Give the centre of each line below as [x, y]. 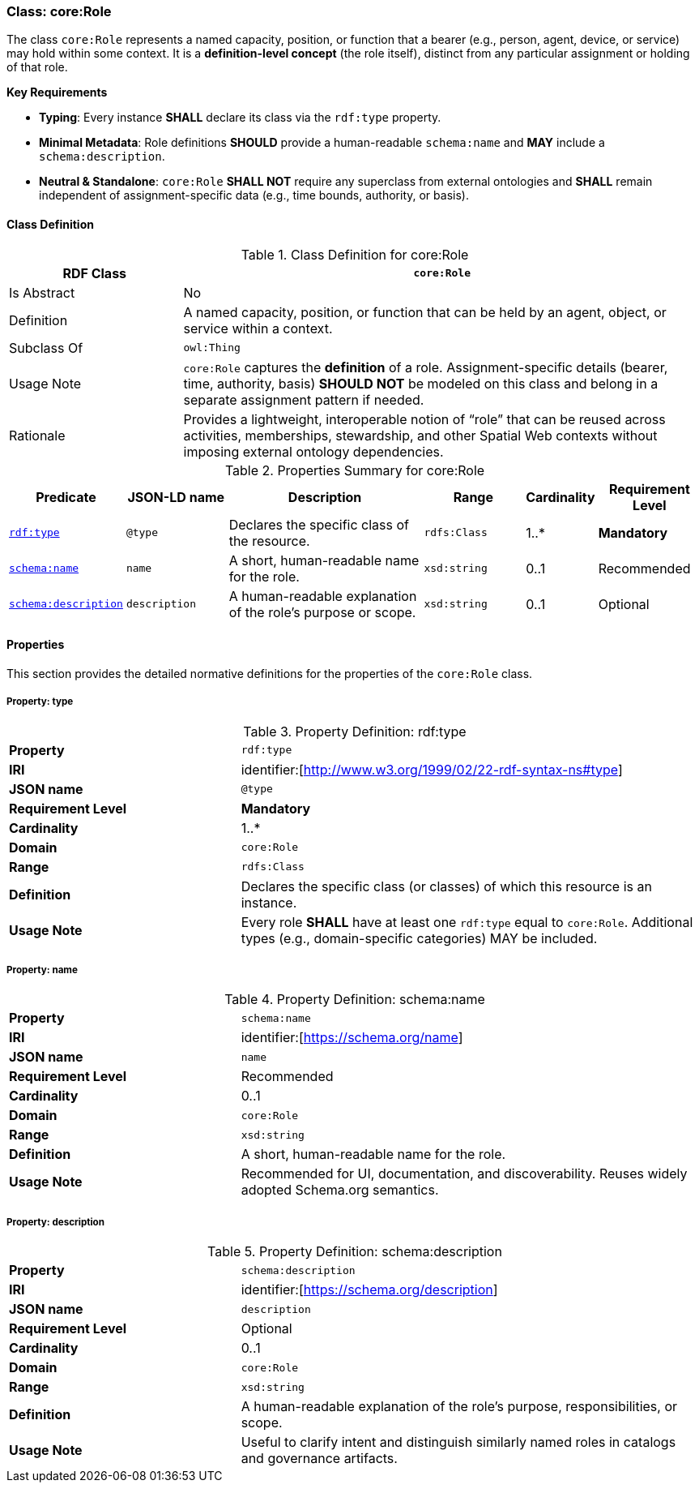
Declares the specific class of [319, 524]
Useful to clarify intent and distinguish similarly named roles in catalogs [458, 1442]
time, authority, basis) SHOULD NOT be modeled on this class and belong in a [421, 383]
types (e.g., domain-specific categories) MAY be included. [419, 938]
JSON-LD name [176, 497]
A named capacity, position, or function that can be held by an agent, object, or [425, 312]
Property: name [42, 970]
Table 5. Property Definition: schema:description [355, 1252]
